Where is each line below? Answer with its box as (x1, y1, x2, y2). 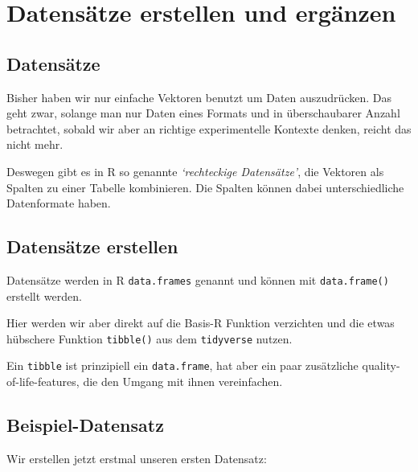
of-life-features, (6, 373, 80, 390)
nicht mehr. (6, 136, 64, 153)
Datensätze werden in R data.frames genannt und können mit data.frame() (6, 271, 389, 288)
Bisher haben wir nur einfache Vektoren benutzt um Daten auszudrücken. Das (6, 88, 391, 105)
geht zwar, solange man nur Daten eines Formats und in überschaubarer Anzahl (6, 105, 400, 121)
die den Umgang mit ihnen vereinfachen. (83, 373, 283, 390)
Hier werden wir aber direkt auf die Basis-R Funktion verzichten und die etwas (6, 314, 395, 331)
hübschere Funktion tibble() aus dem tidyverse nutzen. (6, 330, 293, 347)
